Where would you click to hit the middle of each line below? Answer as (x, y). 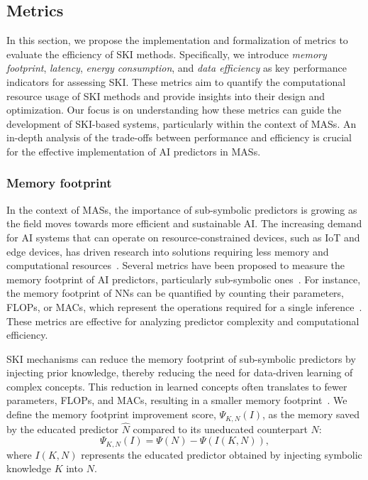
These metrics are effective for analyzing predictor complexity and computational (183, 321)
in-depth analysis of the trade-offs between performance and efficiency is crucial (179, 137)
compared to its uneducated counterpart (220, 429)
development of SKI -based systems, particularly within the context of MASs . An (182, 123)
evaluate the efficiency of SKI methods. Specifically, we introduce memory (167, 54)
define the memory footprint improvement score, (111, 414)
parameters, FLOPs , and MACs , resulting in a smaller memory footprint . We (177, 400)
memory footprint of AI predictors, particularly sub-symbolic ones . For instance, (184, 279)
